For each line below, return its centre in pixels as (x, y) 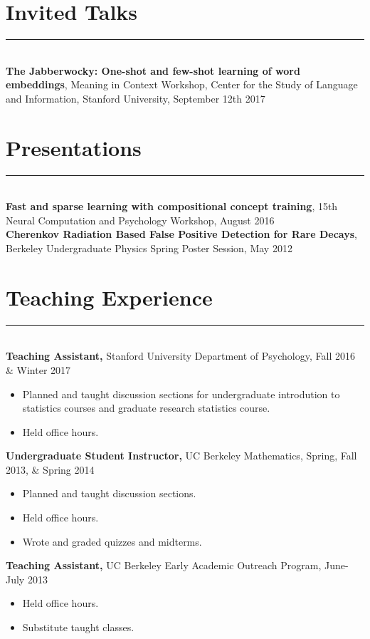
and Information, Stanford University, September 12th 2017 (136, 98)
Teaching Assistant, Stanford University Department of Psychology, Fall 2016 (180, 356)
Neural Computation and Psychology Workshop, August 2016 (140, 220)
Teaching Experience (109, 297)
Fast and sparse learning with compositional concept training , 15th (172, 206)
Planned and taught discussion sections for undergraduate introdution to (181, 394)
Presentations (74, 147)
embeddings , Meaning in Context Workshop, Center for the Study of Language (182, 84)
